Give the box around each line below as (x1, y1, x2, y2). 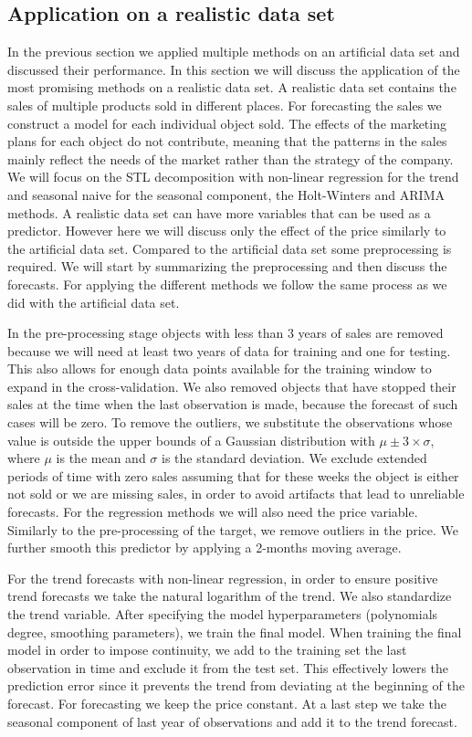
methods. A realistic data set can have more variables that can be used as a (7, 203, 431, 222)
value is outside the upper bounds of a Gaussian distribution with (7, 430, 375, 449)
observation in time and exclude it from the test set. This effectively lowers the (7, 658, 449, 677)
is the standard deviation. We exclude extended (162, 448, 427, 468)
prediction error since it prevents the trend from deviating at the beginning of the (7, 676, 465, 695)
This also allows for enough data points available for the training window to (7, 359, 432, 378)
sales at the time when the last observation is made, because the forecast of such (7, 395, 458, 414)
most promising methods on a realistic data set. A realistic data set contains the (7, 78, 456, 97)
